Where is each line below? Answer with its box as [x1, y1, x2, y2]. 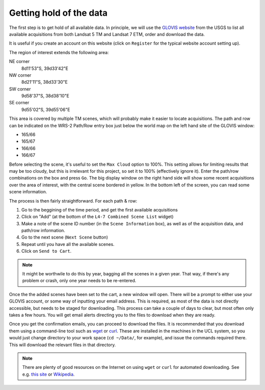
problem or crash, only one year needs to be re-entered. [22, 278, 136, 284]
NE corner [9, 59, 30, 64]
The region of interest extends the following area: [9, 49, 109, 55]
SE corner [9, 100, 29, 106]
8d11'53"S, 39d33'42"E [21, 65, 69, 71]
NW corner [9, 72, 31, 78]
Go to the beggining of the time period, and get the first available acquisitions [21, 207, 178, 212]
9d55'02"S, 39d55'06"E [21, 106, 71, 113]
